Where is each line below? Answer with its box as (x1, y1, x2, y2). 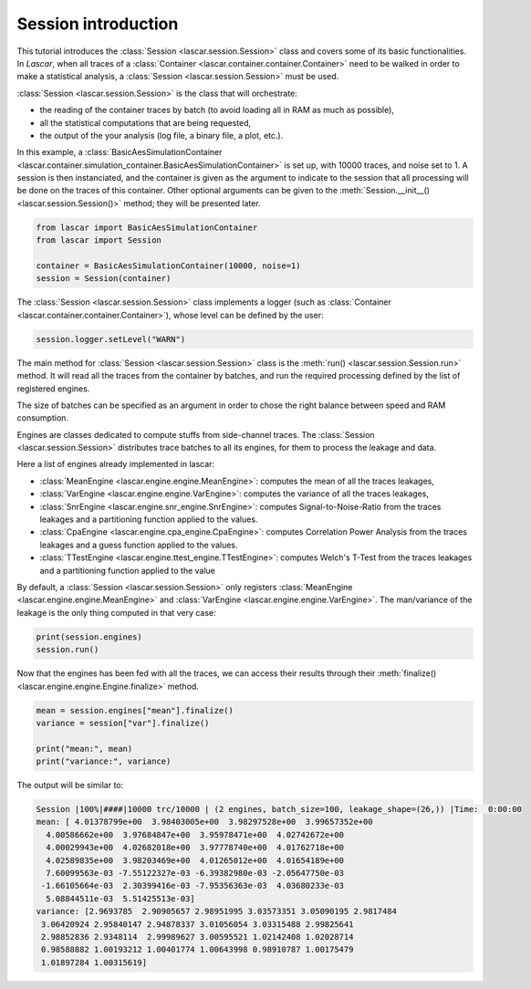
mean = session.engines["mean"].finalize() (36, 705, 234, 715)
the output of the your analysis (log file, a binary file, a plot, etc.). (39, 130, 284, 141)
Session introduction (16, 14, 179, 34)
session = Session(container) (36, 274, 172, 284)
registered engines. (16, 383, 90, 394)
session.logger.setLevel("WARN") (36, 334, 186, 344)
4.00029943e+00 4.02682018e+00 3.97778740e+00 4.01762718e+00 (46, 842, 345, 853)
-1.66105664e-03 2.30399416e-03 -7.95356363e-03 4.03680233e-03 (41, 880, 345, 891)
